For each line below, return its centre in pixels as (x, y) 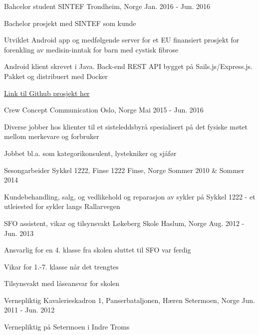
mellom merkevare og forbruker (52, 136)
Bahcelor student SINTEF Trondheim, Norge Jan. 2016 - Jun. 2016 (107, 6)
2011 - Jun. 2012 (29, 310)
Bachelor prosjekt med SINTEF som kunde (70, 23)
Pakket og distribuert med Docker (56, 76)
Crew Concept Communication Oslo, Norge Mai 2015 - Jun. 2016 (104, 110)
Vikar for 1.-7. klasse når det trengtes (61, 266)
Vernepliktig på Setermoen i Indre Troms (67, 327)
